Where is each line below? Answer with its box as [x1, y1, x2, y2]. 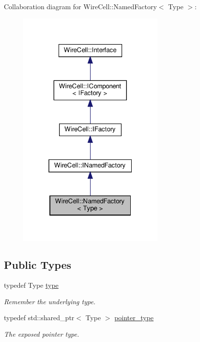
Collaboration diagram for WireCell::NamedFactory [4, 1, 157, 11]
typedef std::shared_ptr [4, 312, 75, 323]
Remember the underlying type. [4, 296, 96, 306]
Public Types [4, 257, 72, 272]
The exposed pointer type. [4, 328, 79, 339]
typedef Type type [4, 280, 59, 290]
